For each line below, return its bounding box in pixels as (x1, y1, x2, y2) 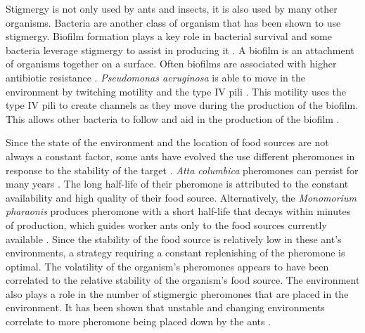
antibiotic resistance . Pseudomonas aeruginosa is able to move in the (6, 70, 305, 84)
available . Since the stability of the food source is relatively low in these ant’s (6, 231, 342, 246)
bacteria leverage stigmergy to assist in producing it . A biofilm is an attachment (6, 42, 354, 57)
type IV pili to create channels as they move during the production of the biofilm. (6, 98, 359, 112)
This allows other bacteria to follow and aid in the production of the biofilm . (6, 111, 340, 126)
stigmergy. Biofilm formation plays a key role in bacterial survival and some (6, 29, 332, 44)
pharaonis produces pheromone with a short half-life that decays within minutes (6, 204, 351, 218)
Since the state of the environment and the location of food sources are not (6, 135, 329, 150)
